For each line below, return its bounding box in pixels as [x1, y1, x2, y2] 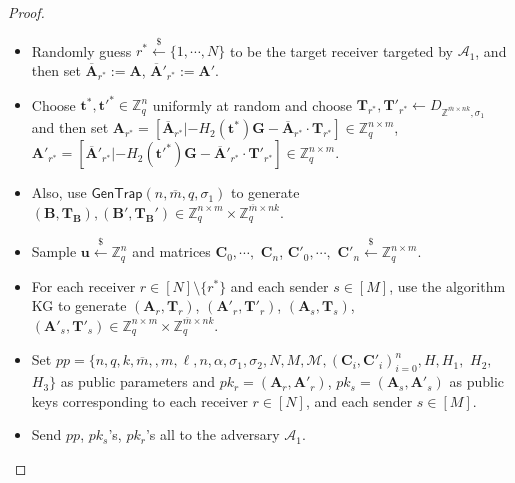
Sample [31, 241, 77, 262]
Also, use [31, 182, 87, 203]
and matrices [132, 241, 211, 262]
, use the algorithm [389, 275, 506, 296]
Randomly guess [31, 40, 132, 61]
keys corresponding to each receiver [31, 390, 248, 411]
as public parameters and [60, 371, 216, 392]
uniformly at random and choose [152, 94, 353, 115]
